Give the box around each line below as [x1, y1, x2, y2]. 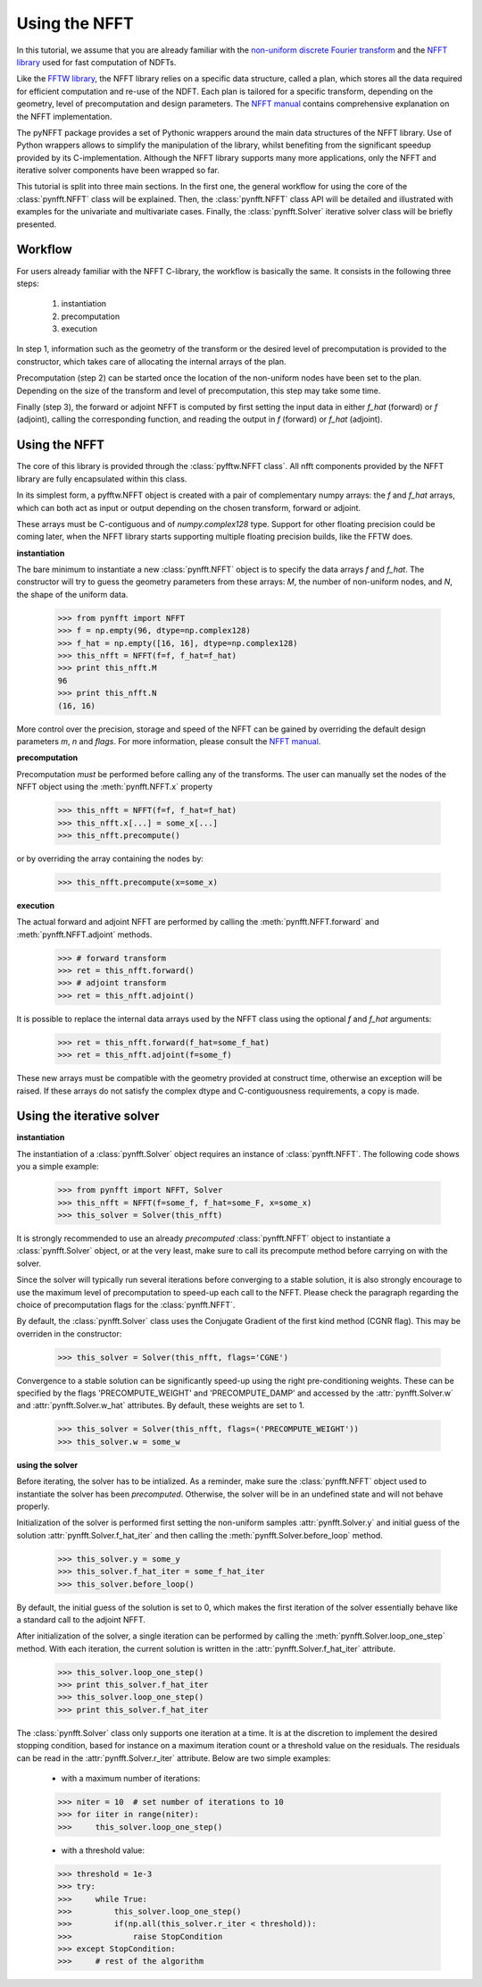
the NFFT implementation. [16, 111, 112, 122]
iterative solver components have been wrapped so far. [16, 165, 220, 176]
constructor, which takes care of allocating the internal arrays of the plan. [16, 356, 287, 366]
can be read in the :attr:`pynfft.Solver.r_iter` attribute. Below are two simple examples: [16, 1752, 331, 1764]
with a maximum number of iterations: [61, 1773, 201, 1783]
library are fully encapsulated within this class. [16, 474, 187, 484]
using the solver [16, 1459, 79, 1470]
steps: [16, 278, 39, 289]
